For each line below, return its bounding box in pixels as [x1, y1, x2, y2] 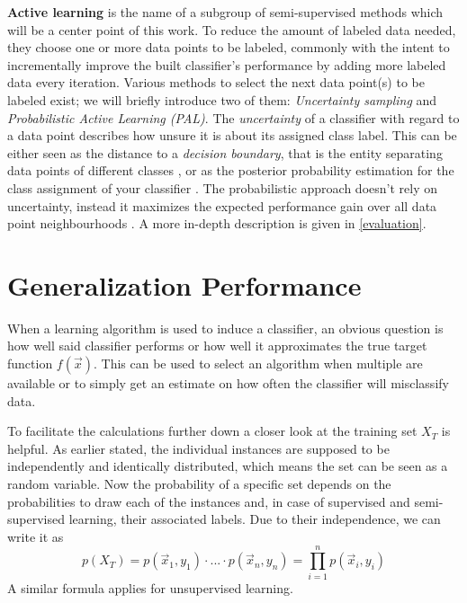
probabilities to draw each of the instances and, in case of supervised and [7, 492, 410, 510]
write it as [7, 527, 64, 545]
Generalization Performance [7, 266, 362, 303]
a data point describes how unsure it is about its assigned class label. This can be [7, 126, 457, 145]
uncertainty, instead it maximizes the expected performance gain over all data [7, 196, 437, 215]
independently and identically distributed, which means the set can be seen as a [7, 457, 448, 475]
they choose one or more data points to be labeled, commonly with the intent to [7, 38, 450, 57]
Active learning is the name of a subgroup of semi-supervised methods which [7, 3, 444, 21]
